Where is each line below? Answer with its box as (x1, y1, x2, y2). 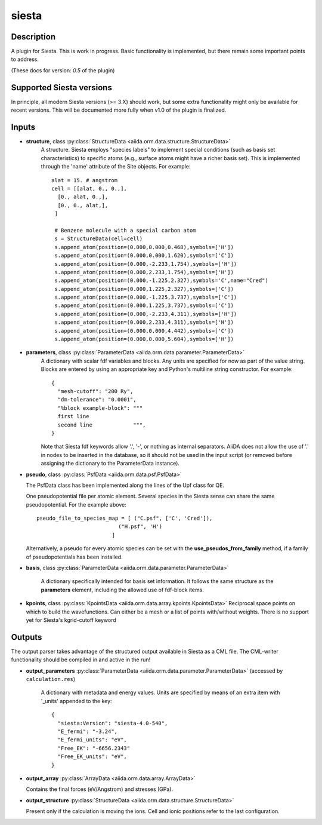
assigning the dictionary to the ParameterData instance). (41, 460, 180, 467)
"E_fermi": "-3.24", (57, 728, 118, 735)
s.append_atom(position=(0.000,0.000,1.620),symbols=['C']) (54, 252, 234, 259)
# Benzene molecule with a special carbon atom (54, 227, 196, 234)
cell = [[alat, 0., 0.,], (51, 185, 128, 192)
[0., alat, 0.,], (57, 194, 109, 200)
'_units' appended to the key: (41, 697, 113, 704)
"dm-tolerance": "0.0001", (57, 396, 137, 403)
